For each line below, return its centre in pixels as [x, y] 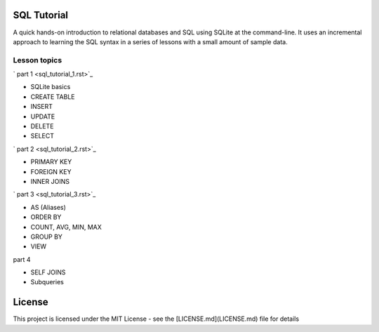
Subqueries [47, 282]
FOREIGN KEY [51, 171]
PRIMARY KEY [51, 162]
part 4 [22, 259]
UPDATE [43, 117]
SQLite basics [51, 87]
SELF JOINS [48, 272]
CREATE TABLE [53, 97]
